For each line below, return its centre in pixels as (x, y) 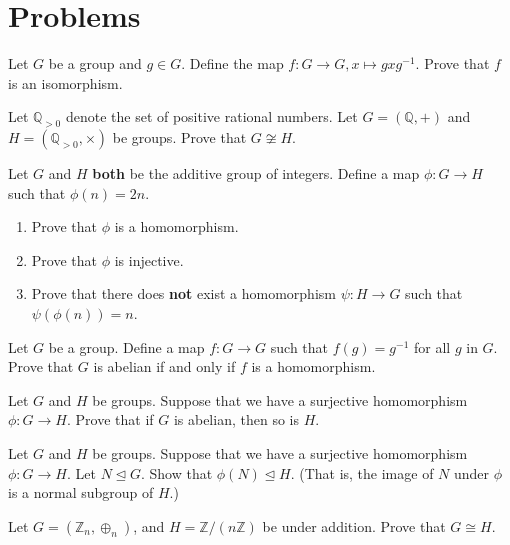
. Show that (176, 472)
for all (432, 346)
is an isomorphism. (65, 82)
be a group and (95, 63)
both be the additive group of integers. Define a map (256, 173)
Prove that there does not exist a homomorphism (183, 293)
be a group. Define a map (126, 346)
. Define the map (232, 63)
